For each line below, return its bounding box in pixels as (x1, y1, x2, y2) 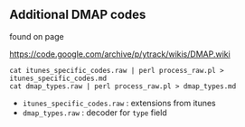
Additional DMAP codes (9, 7, 146, 23)
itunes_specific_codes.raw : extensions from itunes (22, 97, 216, 108)
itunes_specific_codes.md (9, 74, 107, 83)
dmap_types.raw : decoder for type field (22, 107, 167, 118)
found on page (9, 31, 65, 41)
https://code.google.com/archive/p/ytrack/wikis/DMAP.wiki (9, 49, 231, 59)
